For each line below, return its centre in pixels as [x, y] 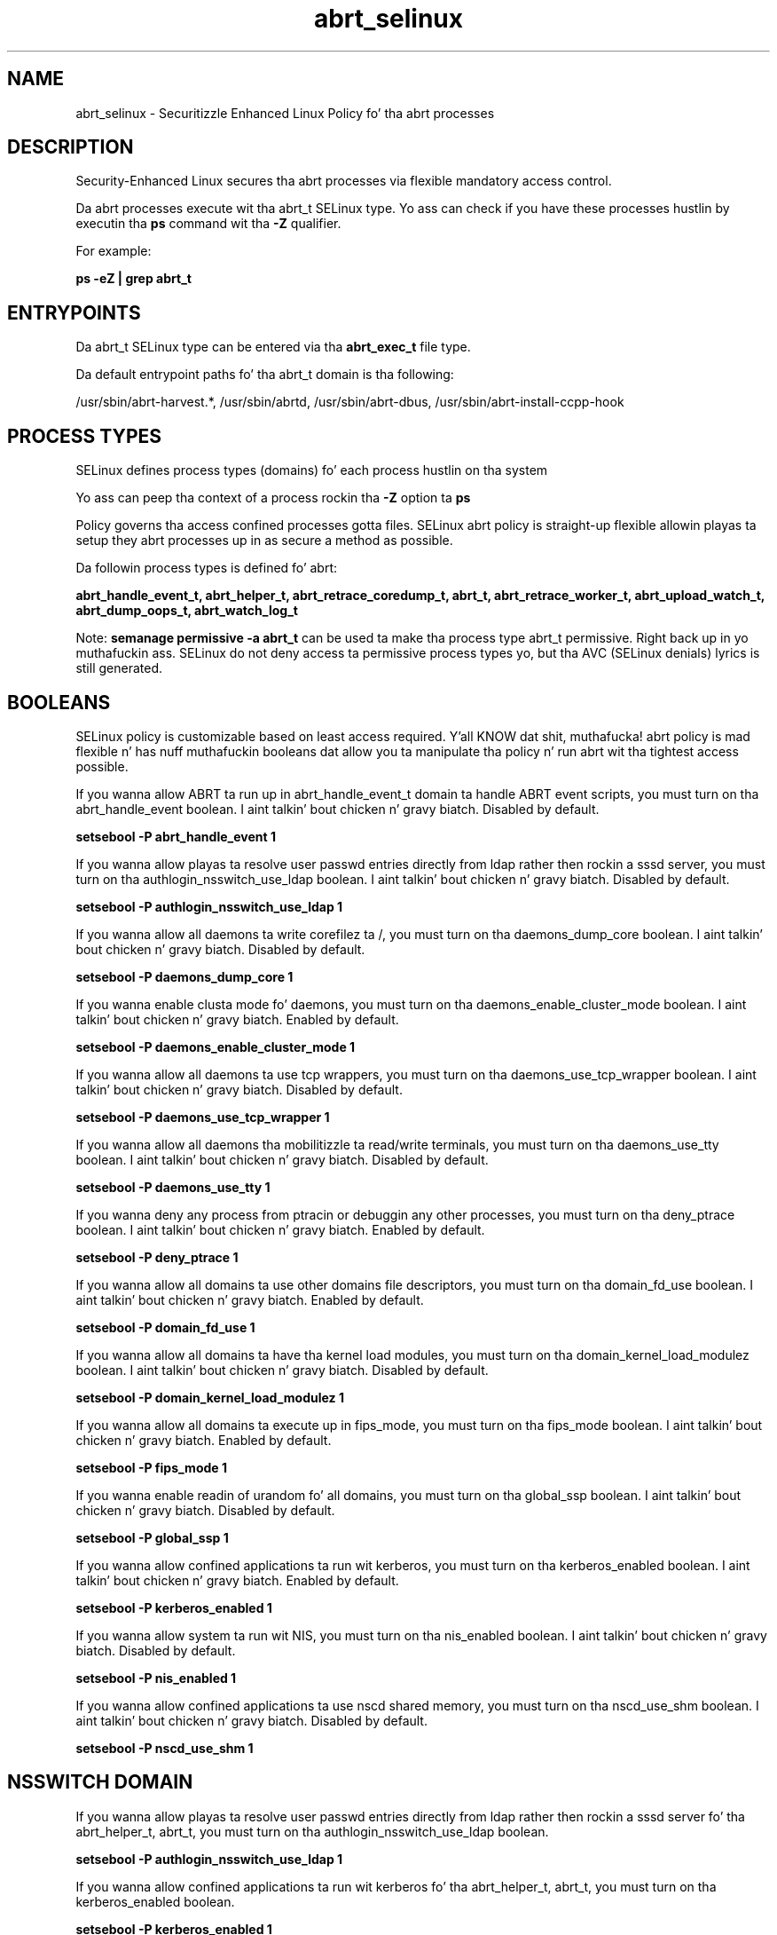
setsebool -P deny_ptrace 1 [157, 1257]
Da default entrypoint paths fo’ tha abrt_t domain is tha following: [265, 375]
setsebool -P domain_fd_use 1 [165, 1327]
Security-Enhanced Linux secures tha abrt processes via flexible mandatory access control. [344, 181]
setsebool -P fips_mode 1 [151, 1467]
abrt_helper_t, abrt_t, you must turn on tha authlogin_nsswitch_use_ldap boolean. [312, 1831]
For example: [114, 251]
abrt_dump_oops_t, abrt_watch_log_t [187, 611]
